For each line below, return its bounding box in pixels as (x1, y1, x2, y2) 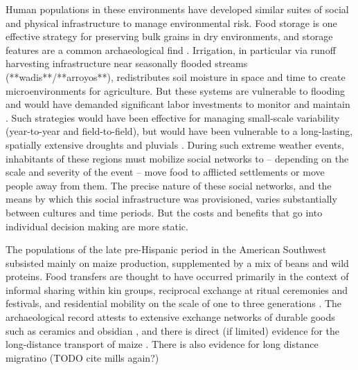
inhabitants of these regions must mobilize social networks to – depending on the (6, 151, 349, 165)
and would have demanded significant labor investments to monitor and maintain (6, 97, 350, 111)
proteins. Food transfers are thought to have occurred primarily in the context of (6, 269, 349, 284)
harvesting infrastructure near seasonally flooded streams (6, 56, 248, 71)
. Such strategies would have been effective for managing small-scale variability (6, 110, 340, 124)
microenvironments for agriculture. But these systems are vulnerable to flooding (6, 83, 346, 98)
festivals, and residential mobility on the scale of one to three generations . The (6, 296, 342, 311)
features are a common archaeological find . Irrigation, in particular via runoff (6, 42, 336, 57)
